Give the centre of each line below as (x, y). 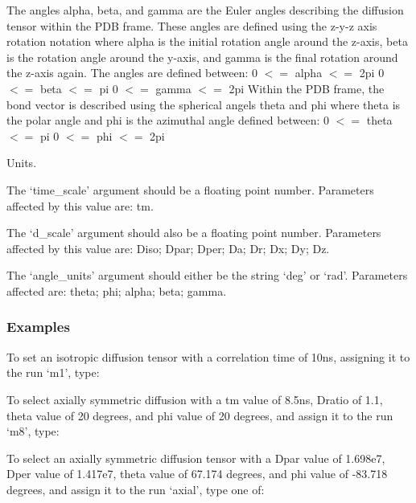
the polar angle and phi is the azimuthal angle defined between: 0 (168, 120)
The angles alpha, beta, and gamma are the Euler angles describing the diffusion (205, 10)
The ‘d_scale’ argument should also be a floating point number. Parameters (194, 233)
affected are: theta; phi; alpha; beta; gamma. (117, 290)
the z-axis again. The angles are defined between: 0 (132, 73)
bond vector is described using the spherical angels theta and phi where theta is (204, 104)
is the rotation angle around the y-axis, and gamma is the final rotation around (202, 57)
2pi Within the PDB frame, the (307, 88)
